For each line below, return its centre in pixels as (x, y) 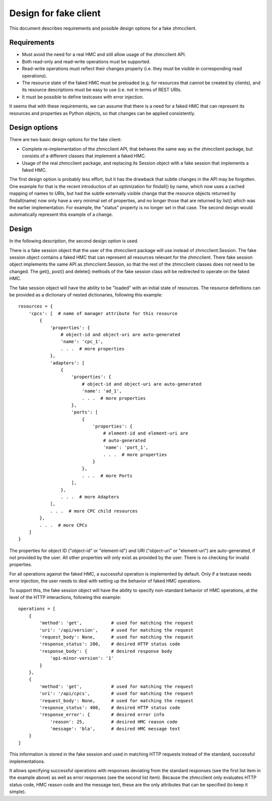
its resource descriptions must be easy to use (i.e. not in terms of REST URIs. (102, 90)
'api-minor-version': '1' (82, 658)
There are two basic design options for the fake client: (65, 140)
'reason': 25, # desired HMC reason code (114, 722)
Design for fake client (55, 13)
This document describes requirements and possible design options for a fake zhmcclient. (103, 28)
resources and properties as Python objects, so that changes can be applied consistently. (102, 113)
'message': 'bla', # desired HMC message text (115, 729)
